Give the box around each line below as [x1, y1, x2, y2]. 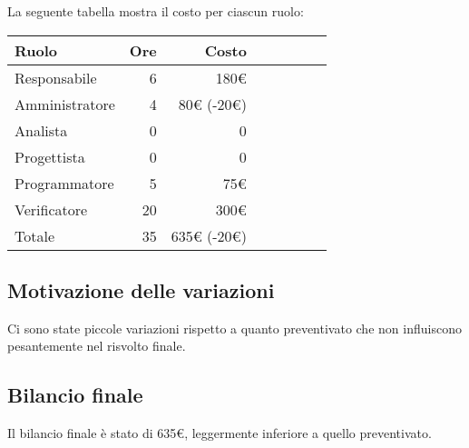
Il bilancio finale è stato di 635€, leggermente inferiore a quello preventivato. [7, 423, 432, 443]
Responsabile [15, 66, 97, 88]
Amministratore [15, 93, 115, 114]
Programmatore [15, 172, 114, 194]
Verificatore [15, 198, 88, 220]
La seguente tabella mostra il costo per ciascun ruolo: [7, 2, 304, 20]
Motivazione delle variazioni [7, 275, 275, 304]
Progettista [15, 145, 85, 167]
